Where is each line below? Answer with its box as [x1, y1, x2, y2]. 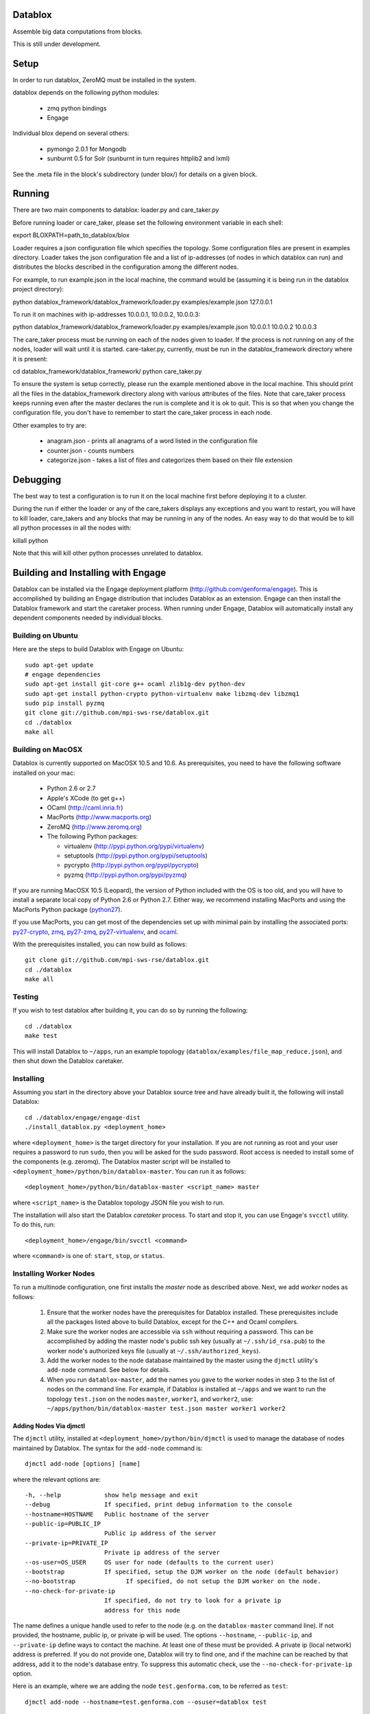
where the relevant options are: [12, 1475, 101, 1484]
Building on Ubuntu [12, 631, 78, 640]
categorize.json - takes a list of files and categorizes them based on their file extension [47, 456, 293, 464]
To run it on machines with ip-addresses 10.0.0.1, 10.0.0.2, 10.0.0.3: [12, 310, 201, 318]
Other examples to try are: [12, 421, 87, 429]
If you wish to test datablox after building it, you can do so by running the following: [12, 1006, 248, 1015]
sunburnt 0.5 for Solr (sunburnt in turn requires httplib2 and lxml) [47, 154, 230, 162]
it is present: [12, 354, 48, 363]
